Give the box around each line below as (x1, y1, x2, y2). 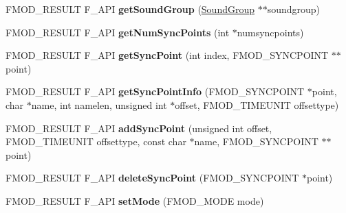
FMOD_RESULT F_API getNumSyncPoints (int (6, 25, 230, 39)
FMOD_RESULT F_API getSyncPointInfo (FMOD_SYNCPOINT (6, 84, 305, 99)
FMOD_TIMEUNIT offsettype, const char (6, 134, 186, 149)
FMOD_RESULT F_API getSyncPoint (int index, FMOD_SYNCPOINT (6, 48, 329, 62)
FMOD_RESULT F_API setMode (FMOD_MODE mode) (6, 193, 264, 208)
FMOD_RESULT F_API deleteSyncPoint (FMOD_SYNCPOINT (6, 171, 299, 185)
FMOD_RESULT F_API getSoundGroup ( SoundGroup (6, 2, 255, 16)
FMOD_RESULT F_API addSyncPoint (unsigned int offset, (6, 121, 272, 135)
